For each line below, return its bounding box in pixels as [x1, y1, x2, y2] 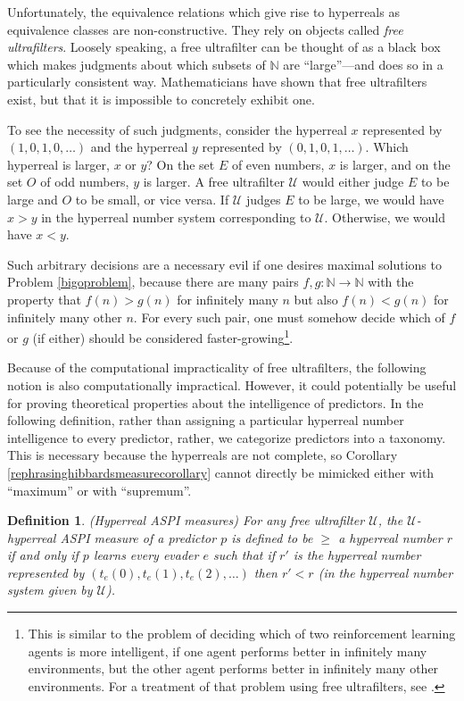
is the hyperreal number [293, 546, 421, 564]
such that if [213, 546, 276, 564]
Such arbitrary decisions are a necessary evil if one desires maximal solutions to [7, 255, 442, 273]
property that [7, 289, 81, 308]
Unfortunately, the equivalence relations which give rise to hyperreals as [7, 3, 400, 21]
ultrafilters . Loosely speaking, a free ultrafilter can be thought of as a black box [7, 38, 441, 56]
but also [294, 289, 338, 308]
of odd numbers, [40, 172, 129, 191]
